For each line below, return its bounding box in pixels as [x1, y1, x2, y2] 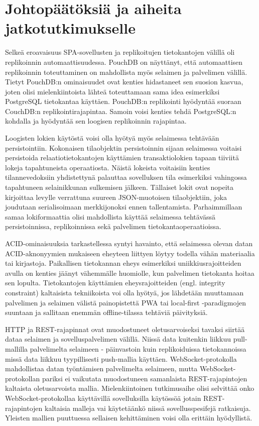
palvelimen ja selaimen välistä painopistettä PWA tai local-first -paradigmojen [5, 297, 246, 307]
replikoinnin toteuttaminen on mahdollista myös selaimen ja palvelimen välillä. [5, 66, 247, 77]
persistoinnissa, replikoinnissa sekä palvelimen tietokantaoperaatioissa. [5, 221, 221, 232]
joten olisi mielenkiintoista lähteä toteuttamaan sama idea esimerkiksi [5, 86, 220, 96]
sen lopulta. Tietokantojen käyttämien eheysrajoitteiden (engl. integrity [5, 277, 225, 288]
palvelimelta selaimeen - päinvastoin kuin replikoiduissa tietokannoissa [30, 343, 246, 354]
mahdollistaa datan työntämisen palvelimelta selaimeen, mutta [5, 363, 198, 374]
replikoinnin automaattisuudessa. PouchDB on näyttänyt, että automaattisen [5, 56, 243, 67]
